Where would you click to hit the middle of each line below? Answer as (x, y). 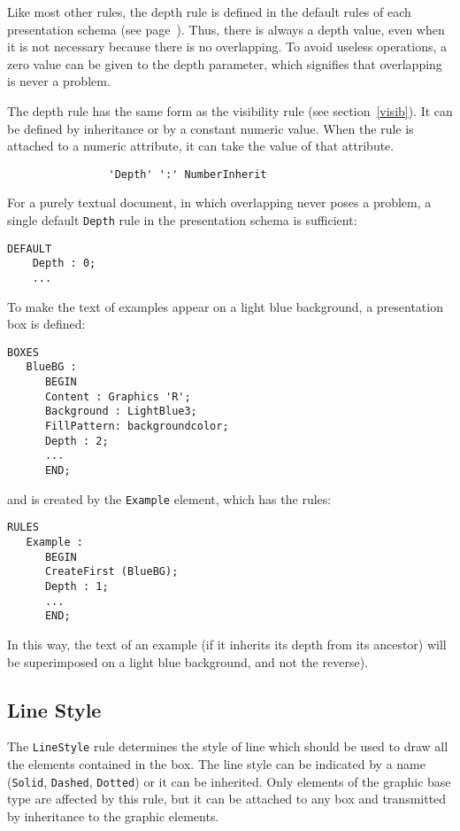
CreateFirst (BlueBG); (111, 572)
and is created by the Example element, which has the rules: (169, 498)
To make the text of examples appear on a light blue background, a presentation (225, 306)
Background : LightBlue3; (121, 412)
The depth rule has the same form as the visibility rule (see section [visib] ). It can (230, 110)
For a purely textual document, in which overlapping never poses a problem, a (219, 202)
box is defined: (46, 324)
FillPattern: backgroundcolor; (137, 427)
